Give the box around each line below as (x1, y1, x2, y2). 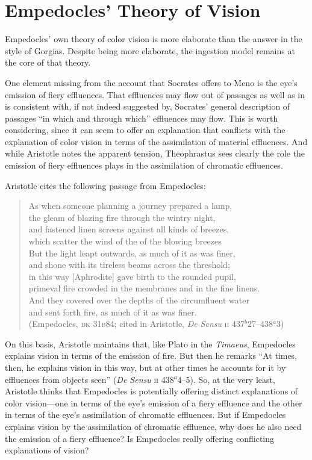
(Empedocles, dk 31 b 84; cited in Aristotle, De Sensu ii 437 (28, 317, 245, 330)
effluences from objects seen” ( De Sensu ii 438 (5, 373, 174, 385)
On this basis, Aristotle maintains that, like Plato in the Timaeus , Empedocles (5, 337, 296, 350)
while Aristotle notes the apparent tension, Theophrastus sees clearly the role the (5, 147, 305, 160)
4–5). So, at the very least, (177, 373, 275, 385)
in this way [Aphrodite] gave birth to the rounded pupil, (28, 270, 236, 282)
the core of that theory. (5, 56, 91, 69)
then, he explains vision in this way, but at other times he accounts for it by (5, 361, 286, 373)
